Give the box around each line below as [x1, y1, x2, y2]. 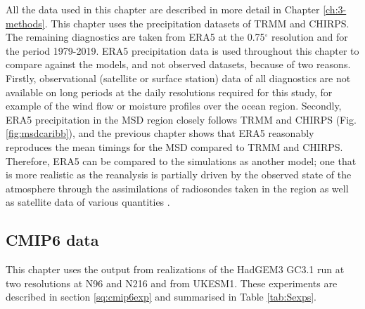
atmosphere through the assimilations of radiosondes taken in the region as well [6, 180, 349, 195]
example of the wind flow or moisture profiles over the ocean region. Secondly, [6, 98, 342, 113]
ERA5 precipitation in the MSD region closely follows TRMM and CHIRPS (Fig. [6, 112, 357, 126]
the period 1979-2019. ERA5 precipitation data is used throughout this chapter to [6, 43, 359, 58]
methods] [6, 15, 45, 30]
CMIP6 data [6, 229, 99, 251]
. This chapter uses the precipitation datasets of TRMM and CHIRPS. [44, 15, 350, 30]
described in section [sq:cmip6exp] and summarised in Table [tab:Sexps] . [6, 289, 316, 304]
